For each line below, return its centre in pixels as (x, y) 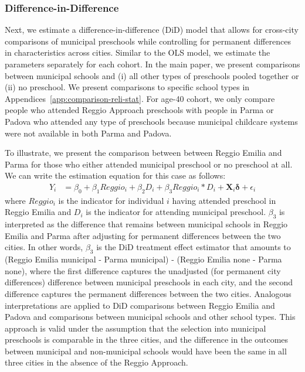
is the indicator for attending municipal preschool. (176, 212)
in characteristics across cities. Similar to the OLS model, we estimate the (138, 52)
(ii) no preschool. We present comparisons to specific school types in (127, 87)
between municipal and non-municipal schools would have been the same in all (146, 351)
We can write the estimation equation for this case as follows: (115, 175)
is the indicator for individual (111, 200)
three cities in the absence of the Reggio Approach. (96, 362)
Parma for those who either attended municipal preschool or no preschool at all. (149, 164)
